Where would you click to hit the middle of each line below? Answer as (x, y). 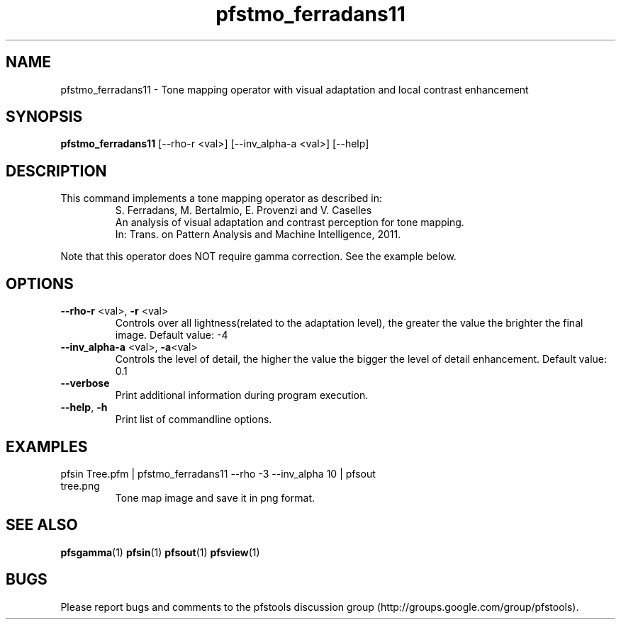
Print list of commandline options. (194, 420)
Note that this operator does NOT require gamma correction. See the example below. (258, 257)
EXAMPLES (47, 446)
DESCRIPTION (56, 171)
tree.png (80, 485)
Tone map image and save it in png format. (215, 497)
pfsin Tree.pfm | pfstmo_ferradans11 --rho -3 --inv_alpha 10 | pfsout (218, 473)
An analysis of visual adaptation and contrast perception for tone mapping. (290, 223)
